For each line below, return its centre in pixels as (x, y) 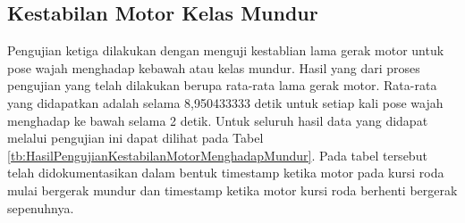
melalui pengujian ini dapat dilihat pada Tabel (135, 138)
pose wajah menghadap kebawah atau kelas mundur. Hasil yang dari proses (214, 67)
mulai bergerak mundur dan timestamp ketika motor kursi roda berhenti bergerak (232, 190)
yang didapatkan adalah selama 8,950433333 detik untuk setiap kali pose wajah (225, 102)
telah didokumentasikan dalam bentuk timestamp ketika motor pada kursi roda (226, 173)
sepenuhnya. (41, 207)
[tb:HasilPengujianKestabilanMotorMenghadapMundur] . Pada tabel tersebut (217, 155)
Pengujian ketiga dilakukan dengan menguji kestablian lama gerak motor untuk (226, 50)
